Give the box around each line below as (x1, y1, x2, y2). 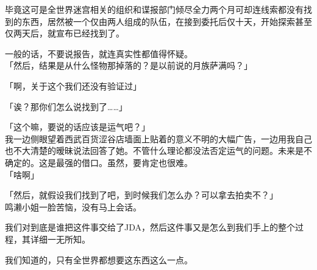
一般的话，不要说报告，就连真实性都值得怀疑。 (5, 47, 193, 60)
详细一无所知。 (30, 232, 90, 245)
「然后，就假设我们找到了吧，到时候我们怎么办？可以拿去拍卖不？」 (5, 189, 278, 201)
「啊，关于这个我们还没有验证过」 (5, 79, 141, 92)
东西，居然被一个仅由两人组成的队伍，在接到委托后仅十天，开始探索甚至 (21, 15, 312, 27)
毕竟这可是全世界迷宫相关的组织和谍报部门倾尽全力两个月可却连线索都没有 (5, 3, 304, 15)
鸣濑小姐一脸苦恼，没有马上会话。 (5, 200, 141, 213)
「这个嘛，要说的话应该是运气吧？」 (5, 120, 150, 133)
